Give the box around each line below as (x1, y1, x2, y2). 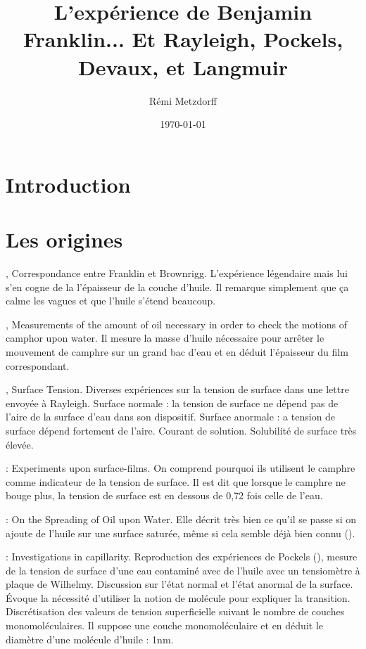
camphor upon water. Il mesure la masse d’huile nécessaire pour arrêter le (6, 330, 324, 345)
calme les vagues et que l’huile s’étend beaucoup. (6, 293, 216, 308)
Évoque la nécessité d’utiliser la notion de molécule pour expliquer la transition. (6, 590, 351, 605)
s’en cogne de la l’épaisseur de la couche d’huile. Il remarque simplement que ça (6, 279, 349, 294)
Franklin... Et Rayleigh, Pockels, (23, 25, 343, 53)
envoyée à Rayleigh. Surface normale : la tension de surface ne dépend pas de (6, 395, 339, 410)
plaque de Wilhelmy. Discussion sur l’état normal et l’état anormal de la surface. (6, 577, 353, 591)
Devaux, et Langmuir (78, 52, 288, 81)
